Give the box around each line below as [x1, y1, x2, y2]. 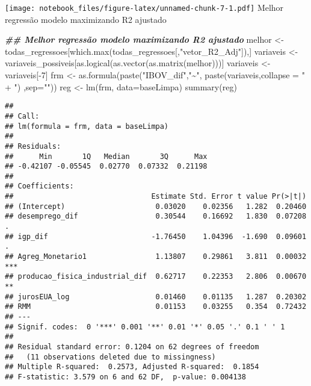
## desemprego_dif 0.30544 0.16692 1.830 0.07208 [5, 212, 307, 221]
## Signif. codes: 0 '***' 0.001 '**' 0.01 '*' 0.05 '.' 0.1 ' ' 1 [5, 322, 285, 331]
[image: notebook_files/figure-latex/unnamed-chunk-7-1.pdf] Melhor [5, 1, 284, 13]
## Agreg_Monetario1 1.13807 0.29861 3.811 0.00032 [5, 252, 307, 261]
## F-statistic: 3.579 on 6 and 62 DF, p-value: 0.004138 [5, 372, 246, 381]
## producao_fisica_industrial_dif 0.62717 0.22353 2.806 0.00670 [5, 272, 307, 281]
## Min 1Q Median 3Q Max [5, 152, 208, 161]
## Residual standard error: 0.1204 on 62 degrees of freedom [5, 342, 259, 351]
